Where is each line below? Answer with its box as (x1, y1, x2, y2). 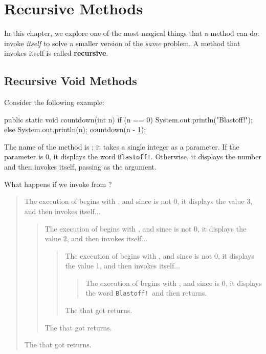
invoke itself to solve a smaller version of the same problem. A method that (4, 37, 240, 48)
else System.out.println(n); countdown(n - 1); (4, 124, 146, 135)
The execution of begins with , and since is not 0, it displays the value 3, (24, 196, 253, 206)
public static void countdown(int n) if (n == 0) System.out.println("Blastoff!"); (4, 114, 253, 124)
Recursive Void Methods (4, 73, 137, 89)
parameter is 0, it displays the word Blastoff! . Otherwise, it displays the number (4, 151, 261, 162)
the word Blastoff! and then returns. (85, 287, 207, 298)
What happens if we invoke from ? (4, 178, 112, 189)
